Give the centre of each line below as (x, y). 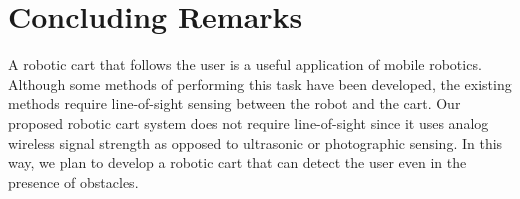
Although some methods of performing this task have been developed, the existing (260, 83)
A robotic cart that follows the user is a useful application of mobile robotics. (245, 64)
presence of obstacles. (73, 181)
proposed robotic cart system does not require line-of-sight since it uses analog (248, 122)
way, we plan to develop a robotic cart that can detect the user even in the (237, 162)
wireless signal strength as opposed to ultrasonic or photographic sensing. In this (255, 142)
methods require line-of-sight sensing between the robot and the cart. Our (234, 103)
